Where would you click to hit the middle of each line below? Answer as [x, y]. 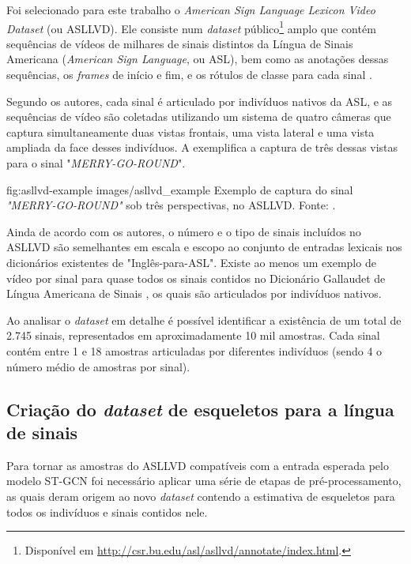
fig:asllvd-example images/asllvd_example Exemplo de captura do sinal [180, 189]
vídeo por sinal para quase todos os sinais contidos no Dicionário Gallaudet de [196, 278]
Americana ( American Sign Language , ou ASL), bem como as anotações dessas [198, 59]
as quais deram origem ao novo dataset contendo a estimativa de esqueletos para [201, 496]
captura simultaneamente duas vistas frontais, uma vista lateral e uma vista [190, 132]
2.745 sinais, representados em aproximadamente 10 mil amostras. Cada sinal [193, 335]
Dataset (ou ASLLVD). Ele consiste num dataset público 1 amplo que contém [191, 27]
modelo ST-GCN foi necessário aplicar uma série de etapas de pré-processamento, [204, 481]
